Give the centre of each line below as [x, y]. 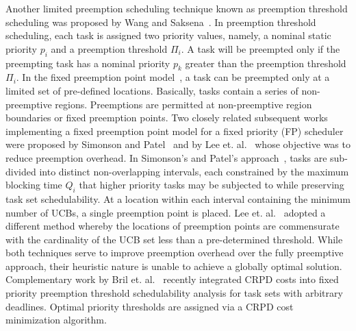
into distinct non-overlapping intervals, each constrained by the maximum [194, 171]
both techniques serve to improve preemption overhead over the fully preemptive [175, 253]
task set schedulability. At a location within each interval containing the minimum [178, 198]
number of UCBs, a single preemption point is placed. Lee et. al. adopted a [166, 212]
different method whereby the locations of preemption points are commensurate [173, 226]
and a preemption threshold [109, 48]
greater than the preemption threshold [266, 63]
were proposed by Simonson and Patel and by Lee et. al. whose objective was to [178, 144]
